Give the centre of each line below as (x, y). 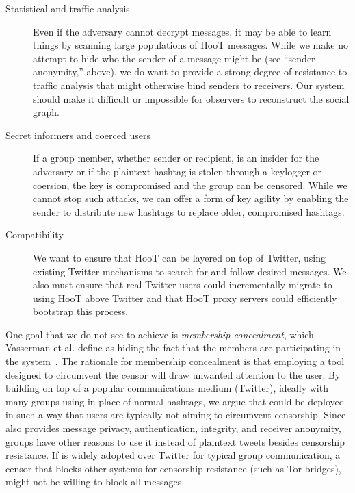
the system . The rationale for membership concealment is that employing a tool (175, 361)
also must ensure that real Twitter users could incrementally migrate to (183, 285)
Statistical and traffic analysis (68, 8)
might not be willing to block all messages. (95, 482)
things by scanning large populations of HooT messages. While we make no (190, 45)
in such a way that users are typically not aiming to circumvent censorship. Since (176, 415)
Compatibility (35, 235)
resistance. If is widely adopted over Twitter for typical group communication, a (173, 455)
